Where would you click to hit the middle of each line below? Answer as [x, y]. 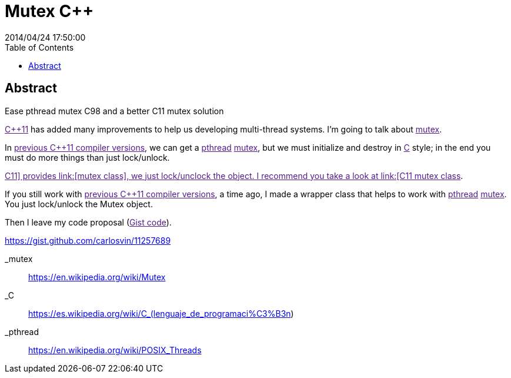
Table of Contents [39, 47]
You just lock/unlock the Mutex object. [79, 204]
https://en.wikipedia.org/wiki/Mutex [97, 277]
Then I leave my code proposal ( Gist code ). [88, 222]
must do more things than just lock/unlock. [87, 157]
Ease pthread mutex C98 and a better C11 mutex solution [114, 111]
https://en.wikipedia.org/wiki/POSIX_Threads [115, 350]
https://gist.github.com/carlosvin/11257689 [88, 240]
